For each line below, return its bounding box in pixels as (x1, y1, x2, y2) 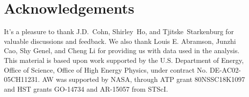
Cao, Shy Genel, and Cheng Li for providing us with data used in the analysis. (4, 45, 240, 56)
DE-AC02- (209, 64, 241, 75)
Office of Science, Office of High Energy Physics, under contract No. (4, 64, 207, 75)
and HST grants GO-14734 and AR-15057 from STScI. (4, 83, 168, 94)
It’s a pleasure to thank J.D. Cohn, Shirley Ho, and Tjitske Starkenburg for (4, 26, 234, 37)
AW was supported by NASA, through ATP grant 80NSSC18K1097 (42, 74, 245, 84)
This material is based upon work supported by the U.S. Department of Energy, (4, 55, 244, 65)
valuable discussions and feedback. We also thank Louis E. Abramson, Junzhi (4, 36, 236, 46)
